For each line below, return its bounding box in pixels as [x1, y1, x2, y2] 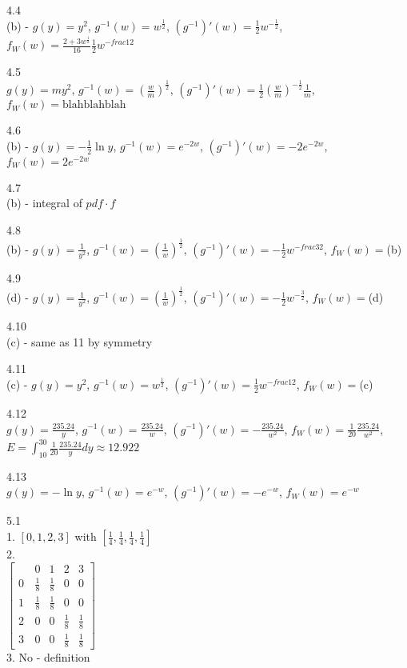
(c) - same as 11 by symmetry [6, 333, 153, 350]
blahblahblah [62, 99, 126, 111]
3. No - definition [6, 649, 90, 666]
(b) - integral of [6, 194, 82, 211]
